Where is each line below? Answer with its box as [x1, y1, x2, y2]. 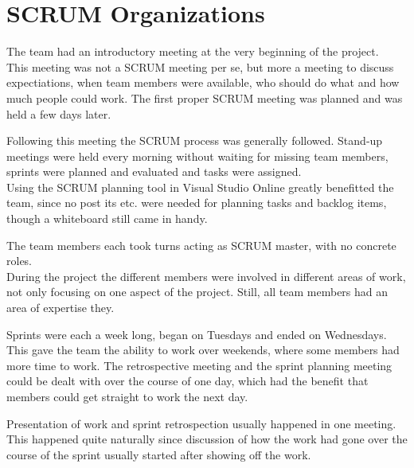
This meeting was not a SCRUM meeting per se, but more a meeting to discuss [6, 58, 394, 75]
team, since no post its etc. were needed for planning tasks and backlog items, [6, 194, 387, 211]
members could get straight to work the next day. [6, 388, 248, 404]
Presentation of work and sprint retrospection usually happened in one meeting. [6, 415, 396, 431]
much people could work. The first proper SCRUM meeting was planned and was [6, 89, 403, 106]
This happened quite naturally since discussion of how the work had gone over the [6, 431, 408, 447]
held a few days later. [6, 105, 111, 122]
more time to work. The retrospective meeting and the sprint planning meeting [6, 357, 393, 373]
